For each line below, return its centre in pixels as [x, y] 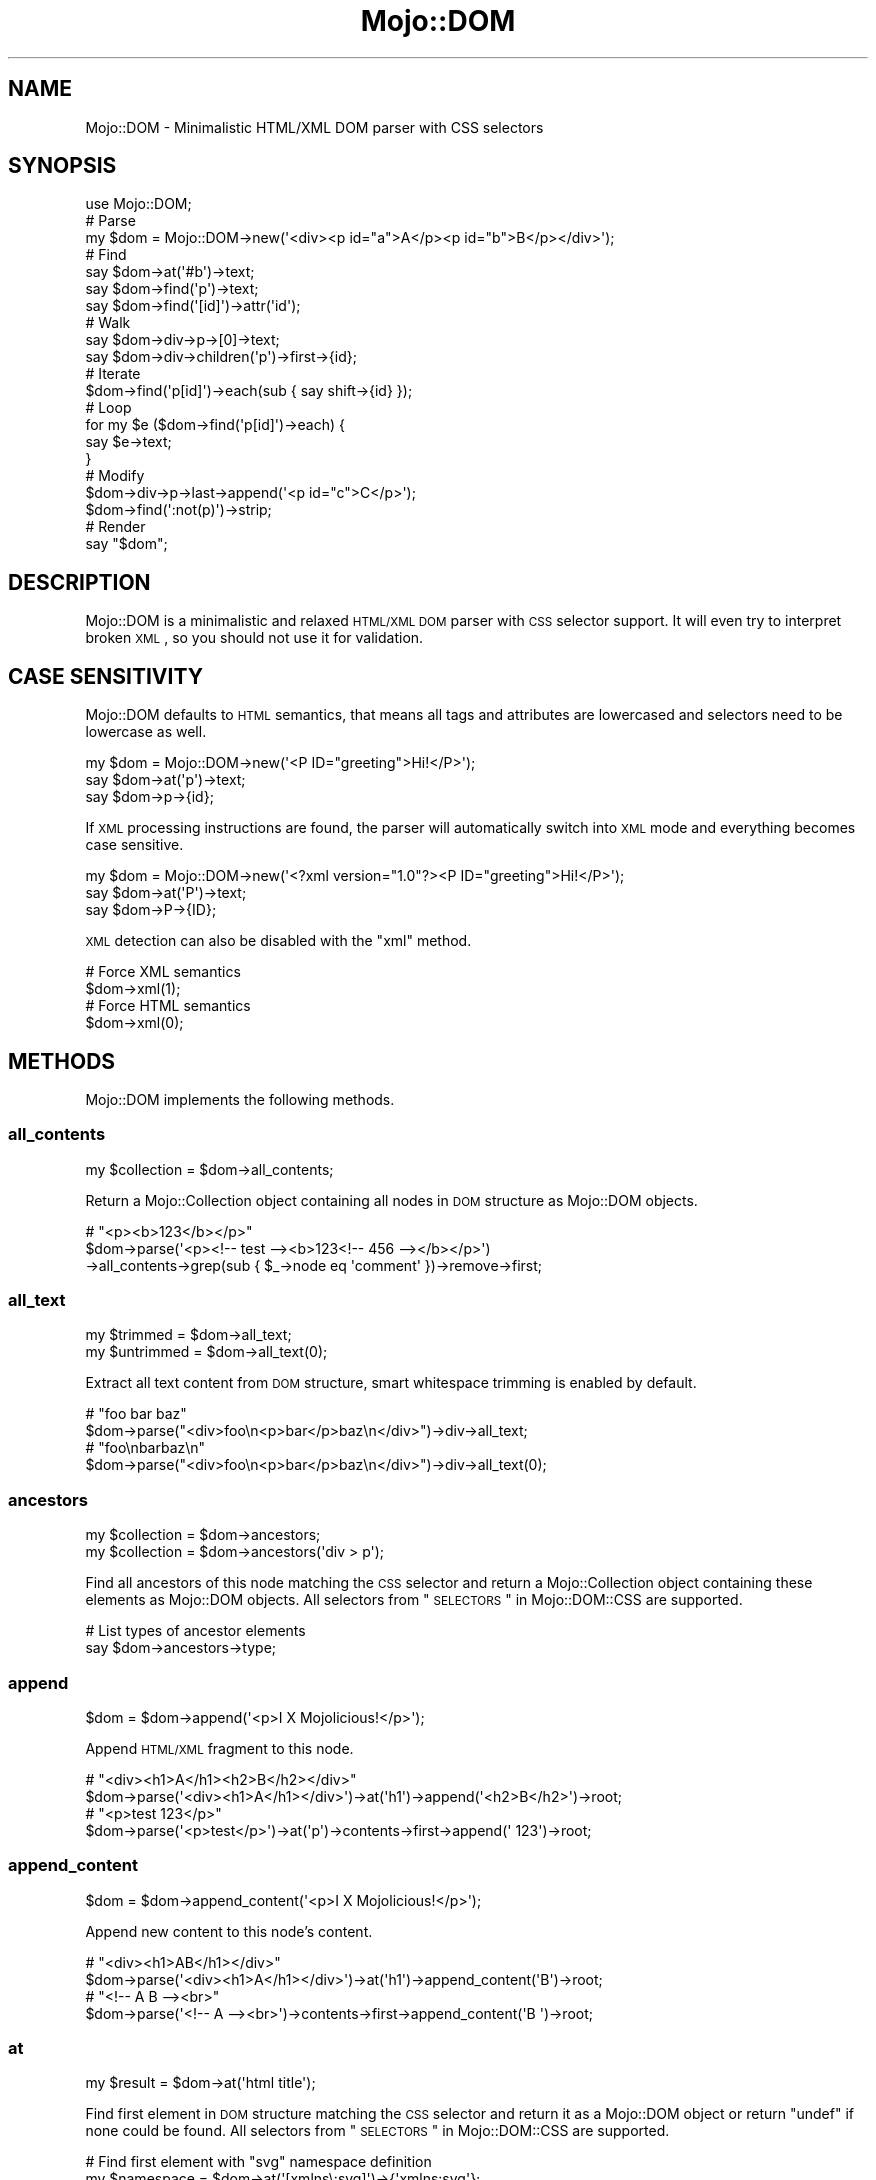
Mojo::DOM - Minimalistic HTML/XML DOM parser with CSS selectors [314, 127]
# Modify [115, 476]
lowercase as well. [146, 732]
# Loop [108, 408]
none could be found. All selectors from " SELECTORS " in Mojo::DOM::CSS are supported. [377, 2131]
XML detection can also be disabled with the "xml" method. [278, 941]
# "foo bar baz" [136, 1414]
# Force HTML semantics [168, 1006]
